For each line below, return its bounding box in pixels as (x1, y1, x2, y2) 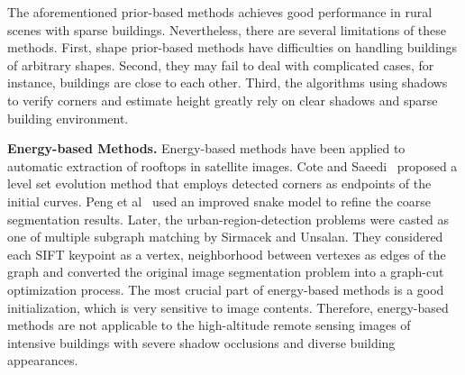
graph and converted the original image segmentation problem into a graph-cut (7, 262, 444, 281)
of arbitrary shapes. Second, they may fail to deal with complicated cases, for (7, 55, 434, 74)
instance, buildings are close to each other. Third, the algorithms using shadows (7, 73, 448, 92)
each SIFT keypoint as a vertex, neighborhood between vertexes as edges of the (7, 244, 446, 263)
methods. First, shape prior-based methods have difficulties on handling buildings (7, 38, 458, 57)
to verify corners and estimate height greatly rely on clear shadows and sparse (7, 90, 438, 109)
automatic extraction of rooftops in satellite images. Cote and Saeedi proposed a (7, 156, 458, 175)
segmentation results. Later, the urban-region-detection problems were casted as (7, 209, 450, 228)
